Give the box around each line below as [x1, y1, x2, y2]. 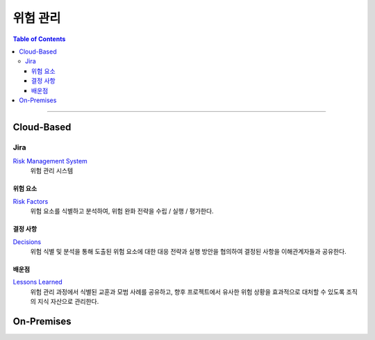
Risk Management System [12, 157, 88, 165]
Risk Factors [12, 197, 49, 205]
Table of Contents [12, 35, 66, 43]
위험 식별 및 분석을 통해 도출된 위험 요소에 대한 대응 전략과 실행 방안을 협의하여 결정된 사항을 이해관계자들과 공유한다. [30, 248, 347, 255]
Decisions [12, 237, 42, 246]
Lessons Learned [12, 278, 62, 286]
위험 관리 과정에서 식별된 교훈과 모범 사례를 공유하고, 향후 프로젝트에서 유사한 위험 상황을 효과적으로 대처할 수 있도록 [30, 287, 345, 296]
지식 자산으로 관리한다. [37, 298, 99, 306]
